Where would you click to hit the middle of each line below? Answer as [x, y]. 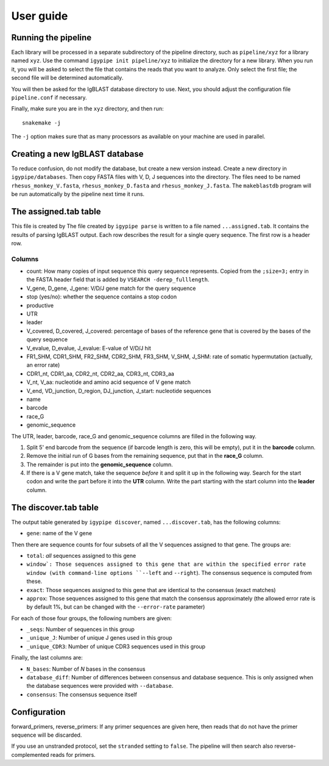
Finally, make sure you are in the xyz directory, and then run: [87, 109]
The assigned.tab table [56, 211]
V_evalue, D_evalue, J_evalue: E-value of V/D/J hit [89, 348]
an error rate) [43, 365]
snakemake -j [41, 123]
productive [40, 305]
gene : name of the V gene [59, 533]
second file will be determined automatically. [67, 78]
